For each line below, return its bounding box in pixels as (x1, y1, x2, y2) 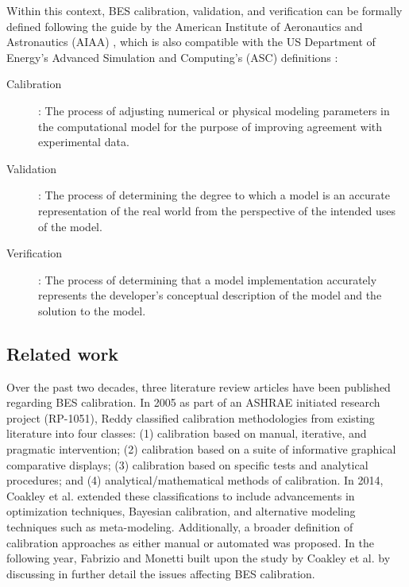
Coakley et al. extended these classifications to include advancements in (6, 487, 355, 504)
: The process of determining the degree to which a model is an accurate (38, 187, 390, 203)
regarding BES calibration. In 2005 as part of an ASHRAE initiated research (6, 394, 380, 411)
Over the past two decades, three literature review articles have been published (6, 378, 391, 395)
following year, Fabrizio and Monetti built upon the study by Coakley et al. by (6, 550, 391, 566)
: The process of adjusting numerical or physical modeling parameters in (38, 102, 390, 118)
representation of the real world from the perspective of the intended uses (38, 202, 396, 218)
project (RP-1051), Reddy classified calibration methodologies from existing (6, 409, 375, 426)
